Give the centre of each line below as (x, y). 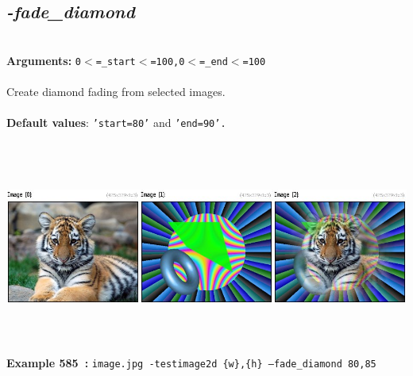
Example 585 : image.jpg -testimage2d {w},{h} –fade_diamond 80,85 (191, 363)
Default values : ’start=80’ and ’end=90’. (116, 123)
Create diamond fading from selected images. (116, 92)
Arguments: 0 (44, 60)
